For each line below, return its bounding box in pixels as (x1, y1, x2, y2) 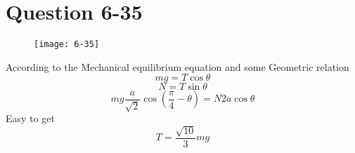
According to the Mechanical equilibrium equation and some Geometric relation (6, 59, 349, 74)
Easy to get (6, 111, 55, 126)
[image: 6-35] (34, 39, 100, 50)
